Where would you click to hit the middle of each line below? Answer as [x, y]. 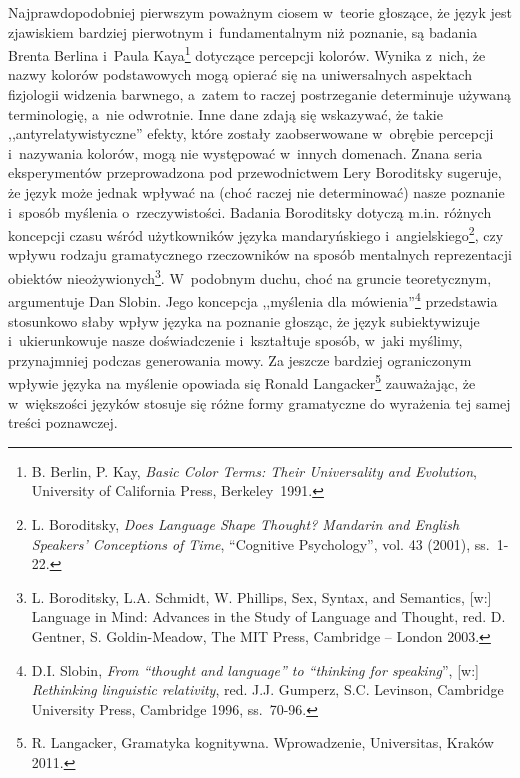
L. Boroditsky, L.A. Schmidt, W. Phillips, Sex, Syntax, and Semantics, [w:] [261, 596]
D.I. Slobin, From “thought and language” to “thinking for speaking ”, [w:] [255, 669]
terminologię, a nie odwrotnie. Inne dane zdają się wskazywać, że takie [225, 113]
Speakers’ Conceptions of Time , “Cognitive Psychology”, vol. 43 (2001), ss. [260, 543]
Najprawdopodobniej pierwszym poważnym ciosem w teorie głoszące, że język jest [260, 12]
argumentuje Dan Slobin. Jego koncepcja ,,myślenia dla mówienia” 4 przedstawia [253, 299]
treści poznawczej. [63, 422]
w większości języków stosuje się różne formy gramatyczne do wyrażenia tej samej [259, 402]
